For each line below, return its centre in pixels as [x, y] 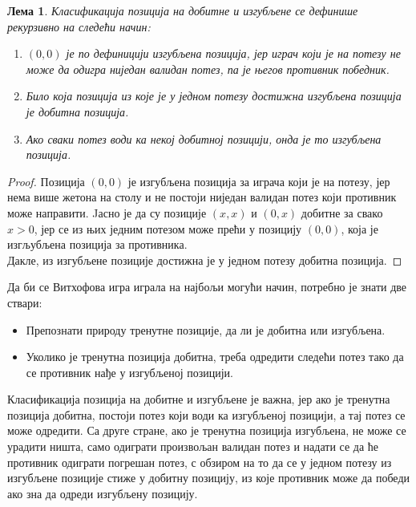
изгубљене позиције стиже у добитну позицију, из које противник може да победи [208, 478]
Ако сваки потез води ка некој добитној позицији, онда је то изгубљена [204, 138]
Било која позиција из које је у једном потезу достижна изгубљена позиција [214, 96]
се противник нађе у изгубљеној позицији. [129, 372]
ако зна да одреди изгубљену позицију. [103, 493]
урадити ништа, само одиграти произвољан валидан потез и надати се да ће [193, 446]
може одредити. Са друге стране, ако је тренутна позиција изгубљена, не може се [207, 430]
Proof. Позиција [46, 181]
